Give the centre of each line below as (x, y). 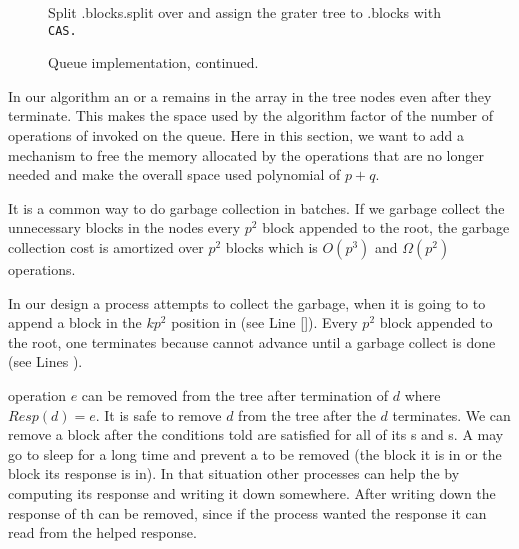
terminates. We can (451, 414)
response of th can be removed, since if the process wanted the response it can (247, 512)
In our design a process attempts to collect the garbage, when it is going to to (247, 302)
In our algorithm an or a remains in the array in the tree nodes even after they (250, 95)
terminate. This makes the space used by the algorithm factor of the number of (250, 115)
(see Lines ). (45, 361)
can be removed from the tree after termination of (235, 394)
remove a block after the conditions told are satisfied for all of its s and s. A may (256, 434)
